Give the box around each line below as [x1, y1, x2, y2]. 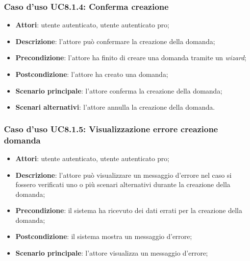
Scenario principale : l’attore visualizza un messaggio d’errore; [15, 248, 208, 258]
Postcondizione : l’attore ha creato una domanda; [15, 69, 168, 79]
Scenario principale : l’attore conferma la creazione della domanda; [15, 85, 223, 95]
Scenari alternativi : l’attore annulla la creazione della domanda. [15, 102, 215, 112]
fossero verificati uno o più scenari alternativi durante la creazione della [15, 179, 230, 190]
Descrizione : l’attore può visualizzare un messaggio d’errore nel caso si [15, 169, 232, 180]
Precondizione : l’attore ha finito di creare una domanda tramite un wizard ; [15, 52, 247, 63]
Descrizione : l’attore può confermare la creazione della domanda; [15, 36, 215, 46]
